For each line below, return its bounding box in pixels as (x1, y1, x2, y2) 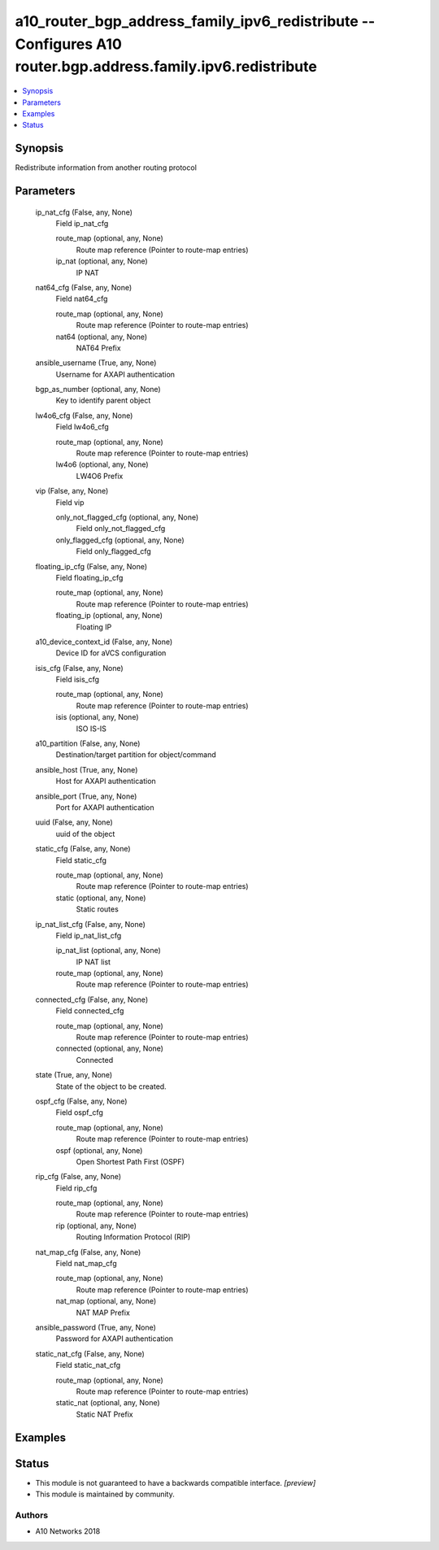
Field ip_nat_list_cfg (55, 930, 122, 940)
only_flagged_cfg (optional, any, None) (55, 535, 185, 545)
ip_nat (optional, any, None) (55, 256, 148, 266)
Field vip (55, 497, 85, 507)
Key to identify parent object (55, 395, 151, 406)
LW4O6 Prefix (76, 471, 124, 481)
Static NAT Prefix (76, 1409, 133, 1419)
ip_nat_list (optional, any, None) (55, 946, 162, 956)
